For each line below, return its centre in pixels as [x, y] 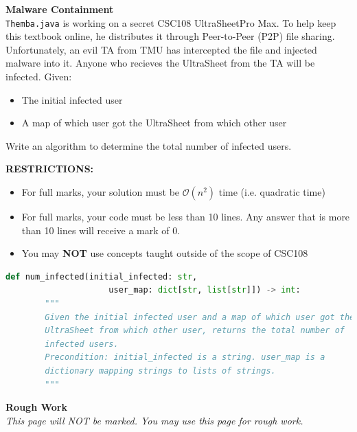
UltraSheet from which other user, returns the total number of [195, 331]
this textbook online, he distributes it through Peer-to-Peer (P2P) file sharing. [170, 36]
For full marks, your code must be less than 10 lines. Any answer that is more [186, 216]
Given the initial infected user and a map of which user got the [200, 317]
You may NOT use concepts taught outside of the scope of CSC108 [165, 253]
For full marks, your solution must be [101, 192]
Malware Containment [60, 9]
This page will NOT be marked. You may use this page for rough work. [154, 420]
